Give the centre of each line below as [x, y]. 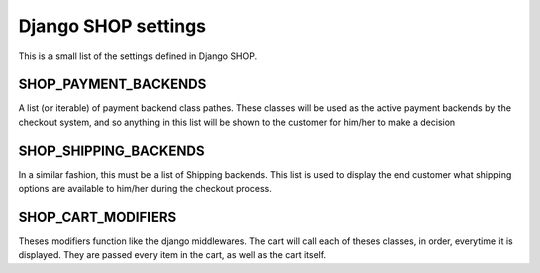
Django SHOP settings [112, 26]
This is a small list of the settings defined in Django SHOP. [138, 56]
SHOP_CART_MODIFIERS [97, 216]
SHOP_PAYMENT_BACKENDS [112, 84]
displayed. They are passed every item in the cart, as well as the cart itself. [172, 255]
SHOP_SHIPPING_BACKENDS [111, 150]
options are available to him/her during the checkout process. [145, 189]
